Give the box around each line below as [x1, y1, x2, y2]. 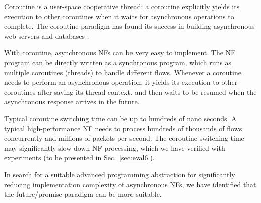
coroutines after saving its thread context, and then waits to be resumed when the [4, 86, 257, 97]
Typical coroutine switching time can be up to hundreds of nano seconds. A [4, 113, 237, 123]
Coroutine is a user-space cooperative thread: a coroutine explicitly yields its [4, 1, 240, 11]
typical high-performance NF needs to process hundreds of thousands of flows [4, 123, 242, 133]
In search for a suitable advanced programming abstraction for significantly [4, 169, 235, 179]
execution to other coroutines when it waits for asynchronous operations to [4, 11, 234, 21]
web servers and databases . [4, 30, 89, 41]
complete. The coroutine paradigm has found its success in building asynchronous [4, 21, 255, 31]
